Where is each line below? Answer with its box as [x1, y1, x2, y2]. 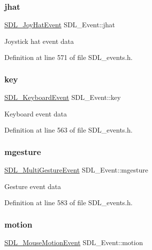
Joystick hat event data [4, 36, 74, 46]
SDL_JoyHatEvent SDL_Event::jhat [4, 19, 115, 30]
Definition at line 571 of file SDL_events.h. [4, 52, 133, 62]
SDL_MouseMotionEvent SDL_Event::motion [4, 237, 143, 248]
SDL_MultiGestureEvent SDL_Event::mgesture [4, 165, 148, 175]
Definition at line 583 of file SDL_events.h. [4, 197, 133, 208]
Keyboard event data [4, 108, 67, 118]
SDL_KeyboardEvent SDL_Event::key [4, 92, 121, 102]
